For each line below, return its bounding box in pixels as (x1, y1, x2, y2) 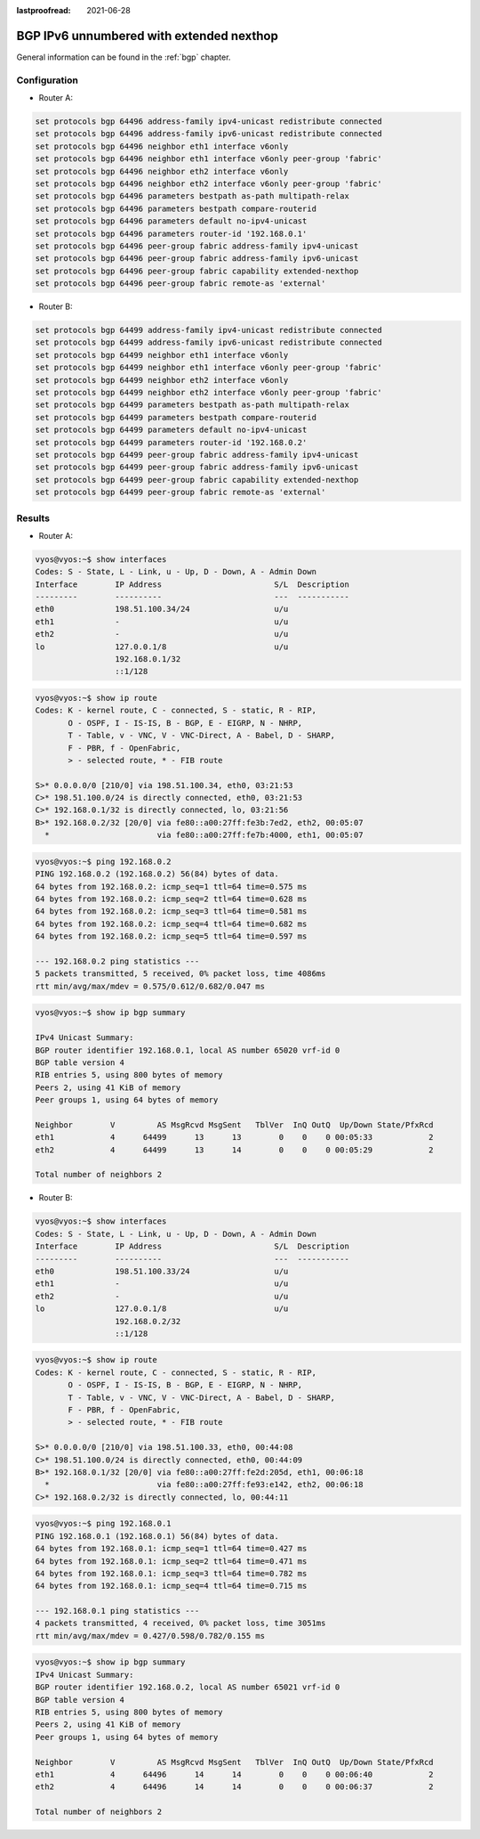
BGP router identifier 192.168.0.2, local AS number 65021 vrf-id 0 (35, 1682, 340, 1692)
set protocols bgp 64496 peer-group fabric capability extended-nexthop (35, 265, 359, 276)
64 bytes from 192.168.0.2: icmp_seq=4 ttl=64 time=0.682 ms (35, 918, 308, 929)
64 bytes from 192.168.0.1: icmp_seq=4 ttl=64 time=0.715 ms (35, 1581, 308, 1591)
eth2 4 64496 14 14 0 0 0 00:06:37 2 (35, 1782, 435, 1792)
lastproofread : (16, 5, 71, 15)
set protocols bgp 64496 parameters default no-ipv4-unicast (35, 216, 308, 226)
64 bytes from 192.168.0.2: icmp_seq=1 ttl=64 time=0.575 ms (35, 882, 308, 891)
